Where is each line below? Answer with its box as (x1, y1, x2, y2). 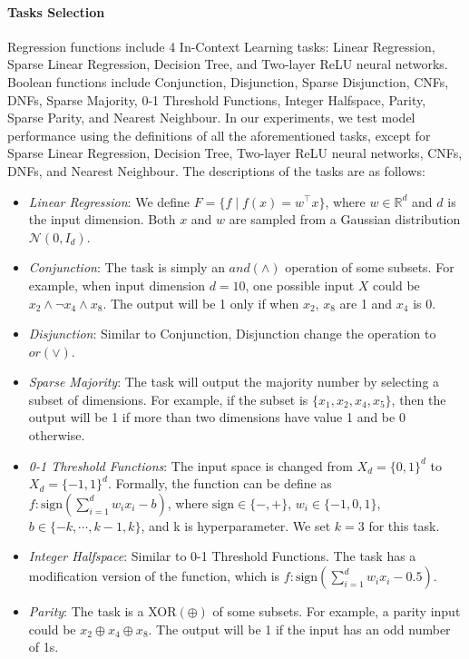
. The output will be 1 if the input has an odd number (148, 619, 451, 638)
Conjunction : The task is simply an (28, 258, 225, 277)
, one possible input (245, 275, 355, 294)
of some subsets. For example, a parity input (212, 602, 461, 621)
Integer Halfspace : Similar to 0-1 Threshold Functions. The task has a (28, 546, 416, 566)
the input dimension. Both (28, 210, 176, 229)
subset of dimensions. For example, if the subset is (28, 389, 308, 408)
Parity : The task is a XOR (28, 602, 177, 621)
